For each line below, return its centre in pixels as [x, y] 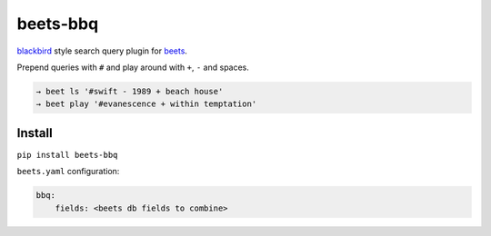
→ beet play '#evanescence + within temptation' [146, 104]
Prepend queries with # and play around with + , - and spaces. [133, 67]
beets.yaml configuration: [68, 172]
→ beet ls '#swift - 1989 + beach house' [130, 91]
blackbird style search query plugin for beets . [102, 51]
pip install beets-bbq [67, 155]
